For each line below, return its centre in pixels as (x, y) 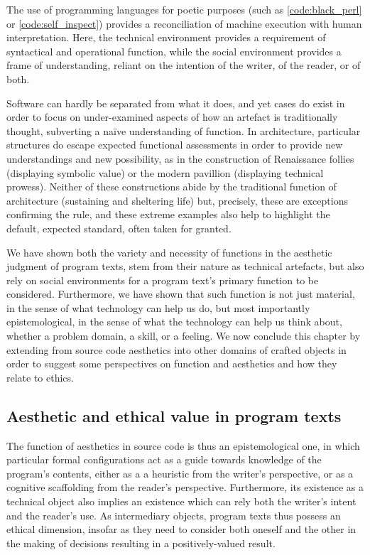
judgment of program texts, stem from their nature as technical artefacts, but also (185, 266)
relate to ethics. (40, 377)
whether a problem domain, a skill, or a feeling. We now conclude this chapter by (184, 336)
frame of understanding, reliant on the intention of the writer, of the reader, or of (184, 65)
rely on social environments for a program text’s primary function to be (163, 280)
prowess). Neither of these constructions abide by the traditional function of (172, 187)
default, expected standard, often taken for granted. (119, 228)
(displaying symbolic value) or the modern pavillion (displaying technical (165, 172)
